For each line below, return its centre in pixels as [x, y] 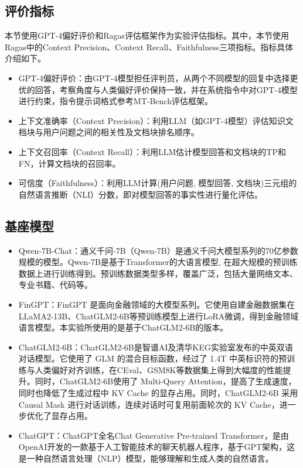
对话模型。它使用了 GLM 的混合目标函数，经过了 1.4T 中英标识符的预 [153, 358]
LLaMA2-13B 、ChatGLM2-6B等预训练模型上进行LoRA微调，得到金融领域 [159, 316]
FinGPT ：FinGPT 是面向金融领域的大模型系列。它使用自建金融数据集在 [157, 304]
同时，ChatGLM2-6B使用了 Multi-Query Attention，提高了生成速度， [166, 381]
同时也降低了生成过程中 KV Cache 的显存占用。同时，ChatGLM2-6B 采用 [158, 393]
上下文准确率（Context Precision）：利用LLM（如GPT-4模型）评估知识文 [156, 120]
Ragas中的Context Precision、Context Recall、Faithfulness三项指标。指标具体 [149, 47]
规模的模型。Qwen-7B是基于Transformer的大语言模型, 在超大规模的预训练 [158, 262]
